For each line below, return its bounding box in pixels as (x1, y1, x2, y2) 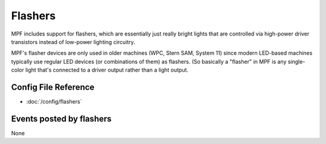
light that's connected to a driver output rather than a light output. (25, 66, 189, 74)
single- (287, 58, 305, 65)
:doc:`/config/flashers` (26, 98, 82, 105)
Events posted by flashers (11, 113, 112, 124)
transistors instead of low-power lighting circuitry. (11, 38, 135, 45)
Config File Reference (11, 82, 95, 92)
